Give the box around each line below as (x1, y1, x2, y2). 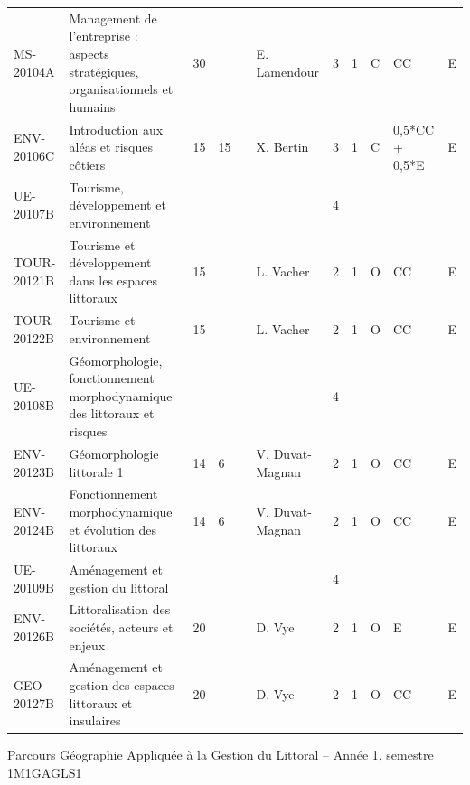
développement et (69, 195, 166, 214)
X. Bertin (256, 137, 309, 156)
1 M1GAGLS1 (7, 762, 82, 781)
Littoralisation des (69, 600, 171, 619)
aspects (69, 43, 109, 62)
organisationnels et (69, 79, 174, 98)
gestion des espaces (69, 676, 174, 695)
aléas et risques (69, 137, 153, 156)
